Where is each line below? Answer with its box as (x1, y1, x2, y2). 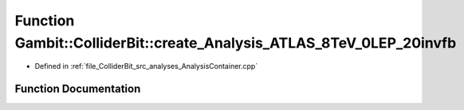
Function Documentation (14, 82, 141, 96)
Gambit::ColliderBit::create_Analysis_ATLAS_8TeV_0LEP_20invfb (14, 34, 457, 51)
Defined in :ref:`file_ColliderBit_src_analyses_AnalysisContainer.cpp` (34, 62, 258, 71)
